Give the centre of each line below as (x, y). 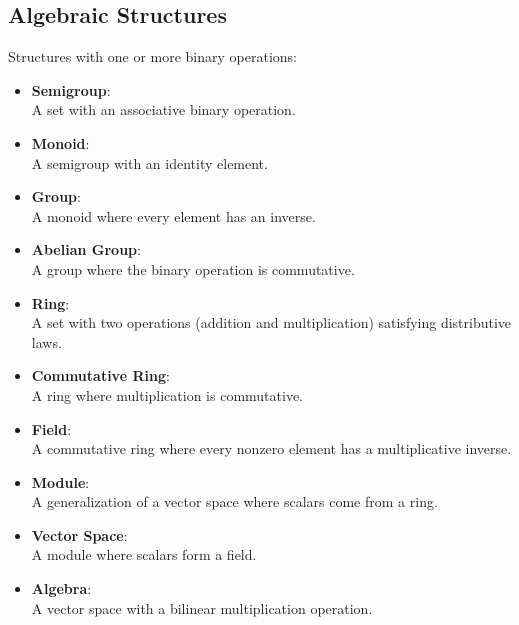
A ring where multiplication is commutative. (167, 394)
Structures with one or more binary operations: (152, 56)
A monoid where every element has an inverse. (173, 215)
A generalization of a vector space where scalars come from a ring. (234, 501)
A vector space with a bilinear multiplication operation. (202, 607)
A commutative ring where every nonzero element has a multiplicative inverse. (271, 448)
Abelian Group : (86, 249)
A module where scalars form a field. (144, 554)
